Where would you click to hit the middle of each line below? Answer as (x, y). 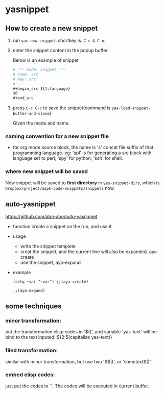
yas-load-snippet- (131, 108)
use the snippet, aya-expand (50, 262)
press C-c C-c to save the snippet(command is (62, 108)
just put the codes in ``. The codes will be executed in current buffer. (77, 386)
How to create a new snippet (52, 28)
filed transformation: (32, 351)
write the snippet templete (48, 246)
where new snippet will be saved (47, 171)
